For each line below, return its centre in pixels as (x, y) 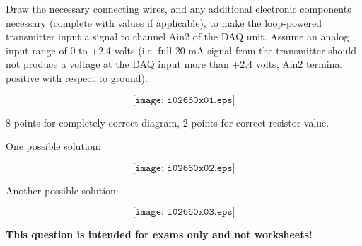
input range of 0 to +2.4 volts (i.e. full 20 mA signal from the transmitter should (181, 50)
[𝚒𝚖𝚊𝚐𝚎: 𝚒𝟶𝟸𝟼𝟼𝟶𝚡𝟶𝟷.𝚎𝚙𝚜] (184, 100)
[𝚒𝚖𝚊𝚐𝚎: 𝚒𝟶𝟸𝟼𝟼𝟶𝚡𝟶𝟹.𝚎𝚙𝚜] (184, 212)
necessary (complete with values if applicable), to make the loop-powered (164, 22)
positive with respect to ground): (77, 77)
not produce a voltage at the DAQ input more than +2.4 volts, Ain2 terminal (174, 64)
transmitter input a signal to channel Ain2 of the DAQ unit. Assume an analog (177, 36)
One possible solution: (53, 146)
